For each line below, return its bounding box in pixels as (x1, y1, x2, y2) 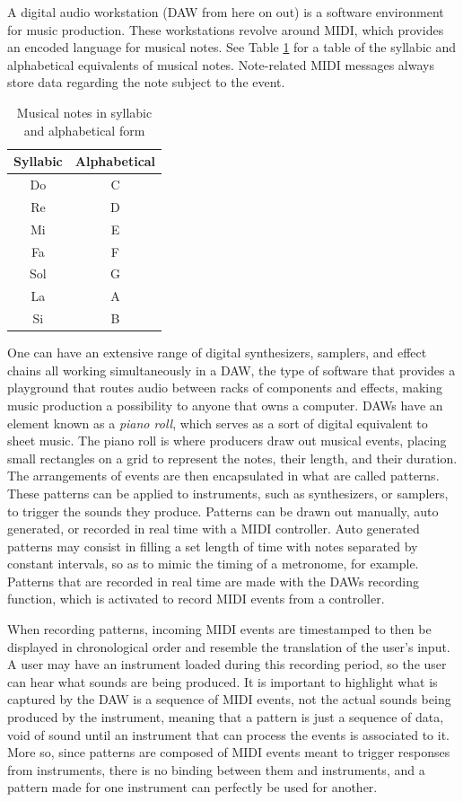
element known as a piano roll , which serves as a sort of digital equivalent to (7, 413, 428, 432)
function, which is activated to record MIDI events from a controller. (7, 589, 385, 608)
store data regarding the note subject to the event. (7, 73, 285, 92)
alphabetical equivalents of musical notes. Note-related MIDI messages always (7, 55, 434, 74)
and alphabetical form (23, 120, 145, 139)
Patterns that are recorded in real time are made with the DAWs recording (7, 571, 419, 590)
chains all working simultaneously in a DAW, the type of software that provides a (7, 360, 456, 379)
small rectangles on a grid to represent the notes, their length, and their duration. (7, 448, 458, 467)
